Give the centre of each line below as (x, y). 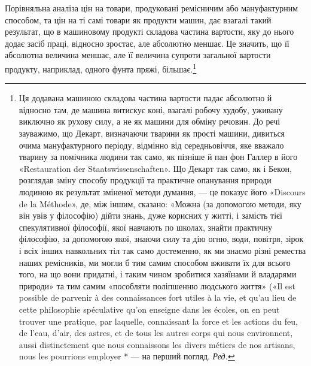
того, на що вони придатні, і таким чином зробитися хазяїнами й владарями (158, 274)
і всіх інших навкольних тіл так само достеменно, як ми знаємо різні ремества (162, 250)
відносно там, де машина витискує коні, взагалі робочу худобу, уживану (151, 109)
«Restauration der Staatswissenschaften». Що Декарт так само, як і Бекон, (155, 168)
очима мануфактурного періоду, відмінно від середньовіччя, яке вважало (151, 145)
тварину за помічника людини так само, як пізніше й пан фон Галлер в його (158, 157)
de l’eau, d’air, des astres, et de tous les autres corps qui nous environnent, (156, 333)
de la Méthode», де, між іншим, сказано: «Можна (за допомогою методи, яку (160, 203)
